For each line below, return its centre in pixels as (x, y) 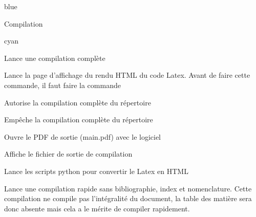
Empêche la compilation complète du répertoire (79, 120)
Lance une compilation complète (55, 58)
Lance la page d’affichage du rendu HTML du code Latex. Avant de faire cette (127, 75)
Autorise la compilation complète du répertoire (78, 102)
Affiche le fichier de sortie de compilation (68, 154)
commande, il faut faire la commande (62, 85)
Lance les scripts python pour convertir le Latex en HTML (96, 171)
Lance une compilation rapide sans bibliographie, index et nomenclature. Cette (128, 188)
